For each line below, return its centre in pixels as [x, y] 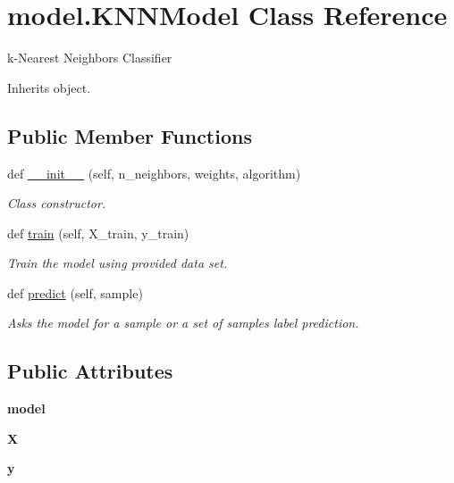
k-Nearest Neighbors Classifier [90, 58]
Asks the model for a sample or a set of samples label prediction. [183, 323]
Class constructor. [57, 203]
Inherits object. [49, 87]
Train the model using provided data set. [118, 263]
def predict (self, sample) [75, 292]
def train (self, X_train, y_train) [98, 233]
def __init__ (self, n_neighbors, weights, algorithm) [154, 173]
